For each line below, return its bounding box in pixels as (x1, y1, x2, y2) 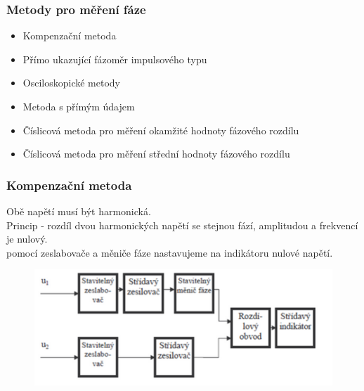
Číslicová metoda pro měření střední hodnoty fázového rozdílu (22, 146, 290, 161)
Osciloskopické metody (22, 75, 120, 90)
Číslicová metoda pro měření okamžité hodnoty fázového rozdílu (22, 122, 299, 137)
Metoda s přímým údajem (22, 99, 135, 113)
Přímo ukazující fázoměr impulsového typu (22, 51, 207, 66)
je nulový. (6, 231, 48, 246)
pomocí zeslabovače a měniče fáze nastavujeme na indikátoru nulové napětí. (6, 245, 333, 259)
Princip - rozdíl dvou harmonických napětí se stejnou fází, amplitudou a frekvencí (6, 217, 358, 232)
